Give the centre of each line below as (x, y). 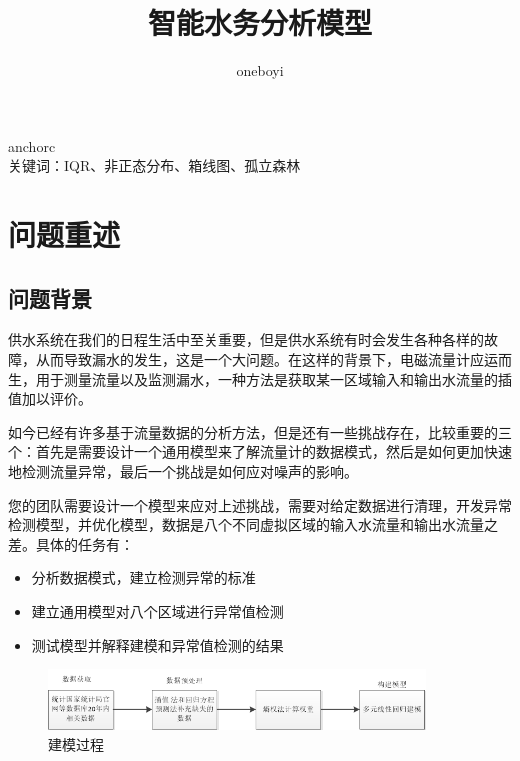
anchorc (32, 145)
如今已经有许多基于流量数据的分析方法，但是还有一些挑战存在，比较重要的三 (260, 431)
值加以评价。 (50, 398)
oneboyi (260, 70)
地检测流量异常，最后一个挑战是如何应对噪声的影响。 (183, 471)
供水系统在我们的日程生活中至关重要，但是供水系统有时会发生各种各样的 (246, 339)
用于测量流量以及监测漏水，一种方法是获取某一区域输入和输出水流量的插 (273, 378)
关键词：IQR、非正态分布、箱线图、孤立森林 (154, 165)
